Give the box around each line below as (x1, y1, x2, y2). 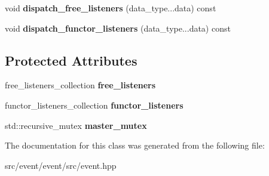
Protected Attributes (5, 51, 137, 69)
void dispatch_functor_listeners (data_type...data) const (5, 21, 231, 34)
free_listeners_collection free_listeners (5, 79, 156, 91)
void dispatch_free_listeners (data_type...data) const (5, 2, 216, 14)
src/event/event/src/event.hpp (5, 159, 117, 171)
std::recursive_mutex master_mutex (5, 119, 147, 131)
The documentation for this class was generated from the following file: (5, 139, 265, 152)
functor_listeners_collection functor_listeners (5, 98, 184, 111)
